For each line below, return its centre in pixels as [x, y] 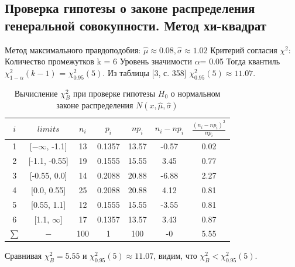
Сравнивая [23, 256]
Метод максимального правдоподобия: [73, 49]
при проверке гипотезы [114, 93]
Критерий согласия [244, 49]
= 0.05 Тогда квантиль [240, 61]
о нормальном [195, 93]
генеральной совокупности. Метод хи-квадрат [136, 25]
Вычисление [36, 93]
